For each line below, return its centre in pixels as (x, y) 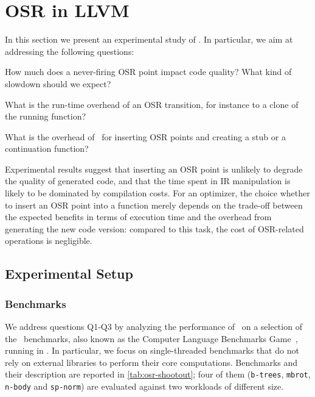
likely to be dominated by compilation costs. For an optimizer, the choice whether (157, 193)
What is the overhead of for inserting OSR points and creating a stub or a (145, 136)
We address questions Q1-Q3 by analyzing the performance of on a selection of (154, 327)
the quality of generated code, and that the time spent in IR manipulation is (148, 181)
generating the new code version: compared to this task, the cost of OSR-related (154, 228)
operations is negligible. (49, 241)
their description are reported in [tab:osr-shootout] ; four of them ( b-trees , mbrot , (158, 374)
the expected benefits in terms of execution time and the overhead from (138, 217)
